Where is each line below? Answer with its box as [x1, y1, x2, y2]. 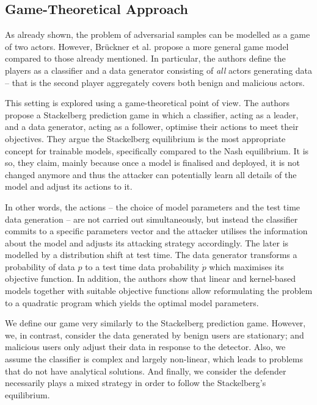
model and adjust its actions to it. [5, 180, 133, 193]
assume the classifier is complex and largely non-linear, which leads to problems [5, 353, 303, 365]
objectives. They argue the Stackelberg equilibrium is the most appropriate [5, 132, 286, 145]
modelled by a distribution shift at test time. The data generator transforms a [5, 248, 297, 261]
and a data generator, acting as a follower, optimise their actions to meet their [5, 120, 299, 133]
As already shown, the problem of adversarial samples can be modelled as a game [5, 28, 310, 41]
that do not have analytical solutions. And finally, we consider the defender [5, 364, 286, 377]
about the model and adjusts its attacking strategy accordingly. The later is [5, 236, 289, 249]
